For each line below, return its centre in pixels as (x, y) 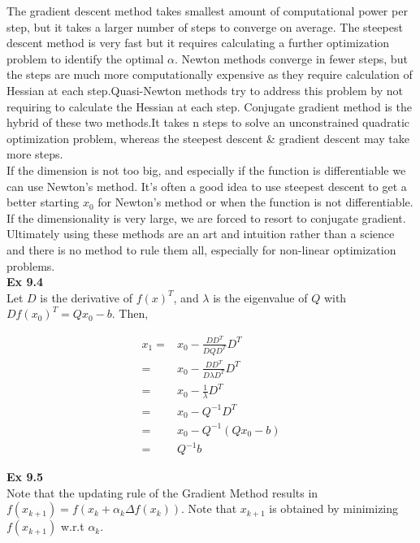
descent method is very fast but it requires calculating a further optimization (198, 43)
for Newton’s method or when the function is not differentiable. (255, 202)
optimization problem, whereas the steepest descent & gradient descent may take (208, 138)
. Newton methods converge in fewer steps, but (291, 58)
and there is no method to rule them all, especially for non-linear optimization (201, 249)
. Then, (130, 313)
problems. (31, 265)
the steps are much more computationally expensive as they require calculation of (210, 74)
